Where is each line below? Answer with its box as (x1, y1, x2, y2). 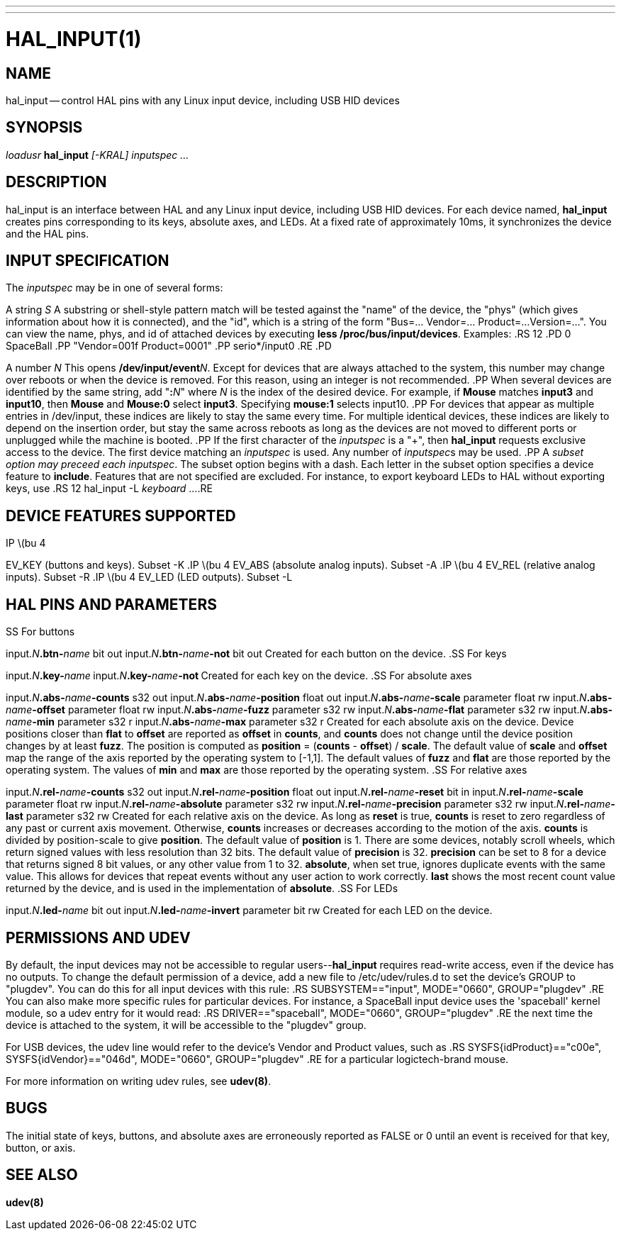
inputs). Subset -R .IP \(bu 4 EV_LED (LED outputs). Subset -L (6, 571, 293, 584)
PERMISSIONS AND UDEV (6, 928, 191, 947)
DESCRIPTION (6, 173, 107, 191)
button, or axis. (6, 1141, 76, 1154)
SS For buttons (6, 625, 75, 638)
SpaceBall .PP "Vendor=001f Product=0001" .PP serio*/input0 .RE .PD (6, 340, 332, 352)
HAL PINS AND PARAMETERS (6, 595, 217, 613)
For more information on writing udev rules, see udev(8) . (6, 1074, 272, 1087)
